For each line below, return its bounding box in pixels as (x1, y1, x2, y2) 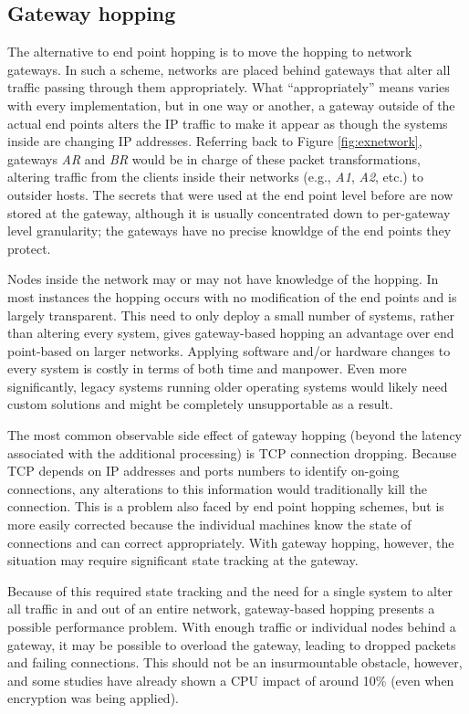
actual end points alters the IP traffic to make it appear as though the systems (7, 113, 448, 132)
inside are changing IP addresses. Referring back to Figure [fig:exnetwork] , (7, 131, 422, 151)
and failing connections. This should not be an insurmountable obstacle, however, (7, 653, 463, 672)
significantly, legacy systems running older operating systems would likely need (7, 376, 448, 395)
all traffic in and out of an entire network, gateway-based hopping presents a (7, 599, 435, 618)
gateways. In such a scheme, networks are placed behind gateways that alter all (7, 59, 451, 79)
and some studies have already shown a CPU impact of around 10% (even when (7, 670, 454, 689)
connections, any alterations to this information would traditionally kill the (7, 478, 428, 498)
